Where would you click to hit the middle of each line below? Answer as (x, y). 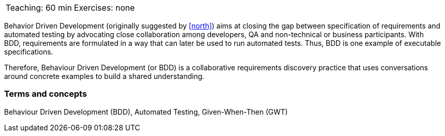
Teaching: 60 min (39, 8)
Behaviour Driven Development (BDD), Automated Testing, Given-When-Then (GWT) (146, 112)
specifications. (29, 52)
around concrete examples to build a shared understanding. (104, 76)
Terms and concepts (46, 94)
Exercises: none (104, 8)
